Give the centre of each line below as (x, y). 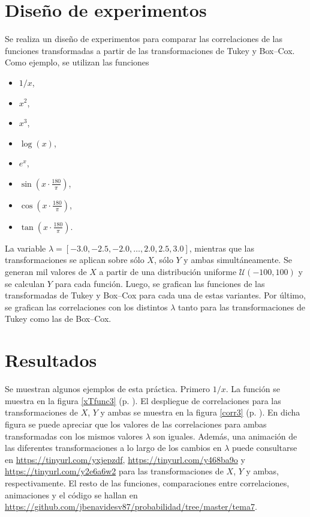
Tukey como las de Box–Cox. (58, 319)
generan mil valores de (46, 272)
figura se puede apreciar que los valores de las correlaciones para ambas (136, 424)
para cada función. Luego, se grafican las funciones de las (160, 283)
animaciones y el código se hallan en (71, 494)
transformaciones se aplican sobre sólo (75, 260)
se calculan (25, 283)
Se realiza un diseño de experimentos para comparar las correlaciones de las (144, 39)
